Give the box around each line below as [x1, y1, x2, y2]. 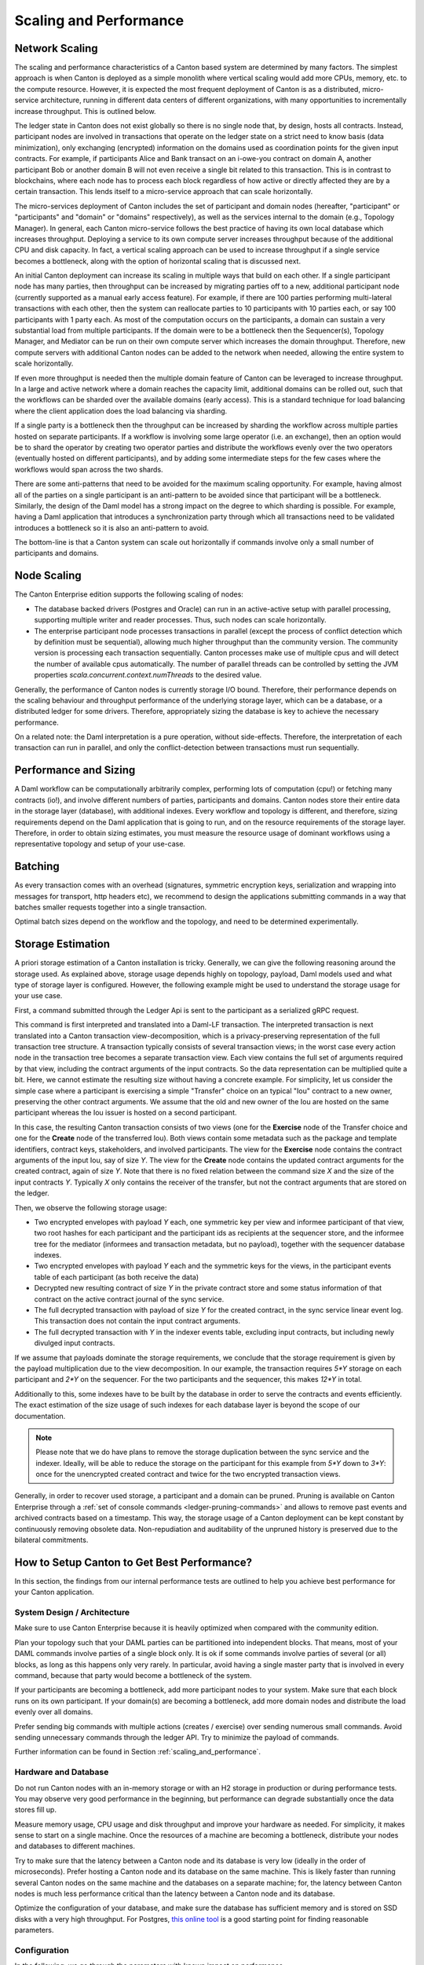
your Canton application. [14, 1588, 94, 1597]
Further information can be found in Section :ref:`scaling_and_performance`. [14, 1747, 261, 1757]
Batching [14, 860, 60, 873]
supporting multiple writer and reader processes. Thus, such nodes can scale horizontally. [34, 615, 327, 625]
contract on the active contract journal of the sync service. [34, 1294, 225, 1304]
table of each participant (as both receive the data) [34, 1272, 199, 1281]
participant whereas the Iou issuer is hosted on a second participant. [14, 1108, 237, 1118]
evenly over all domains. [14, 1707, 93, 1717]
